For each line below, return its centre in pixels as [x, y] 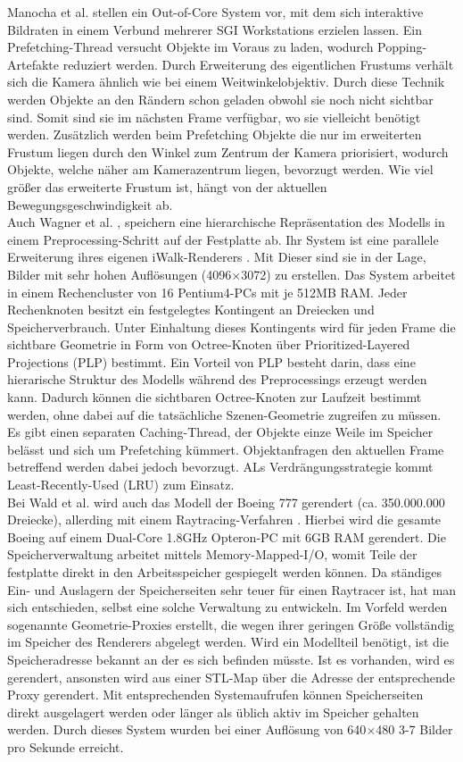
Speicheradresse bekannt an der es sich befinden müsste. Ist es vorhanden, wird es [231, 659]
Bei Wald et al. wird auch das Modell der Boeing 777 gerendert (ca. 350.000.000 [226, 502]
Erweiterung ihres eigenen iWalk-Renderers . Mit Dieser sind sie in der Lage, [217, 257]
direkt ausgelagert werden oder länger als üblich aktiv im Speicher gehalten [213, 712]
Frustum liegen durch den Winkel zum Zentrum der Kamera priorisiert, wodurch [228, 151]
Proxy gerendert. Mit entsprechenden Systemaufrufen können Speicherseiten [215, 695]
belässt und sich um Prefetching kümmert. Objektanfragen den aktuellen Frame [226, 449]
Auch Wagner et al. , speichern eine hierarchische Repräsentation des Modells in [226, 222]
